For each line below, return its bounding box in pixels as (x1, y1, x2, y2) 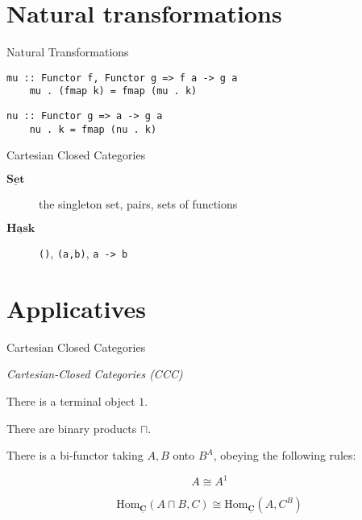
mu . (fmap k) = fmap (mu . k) (29, 85, 198, 97)
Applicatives (6, 291, 146, 324)
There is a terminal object (6, 392, 135, 409)
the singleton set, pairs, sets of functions (39, 196, 238, 213)
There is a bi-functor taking (6, 447, 144, 464)
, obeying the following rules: (213, 447, 356, 464)
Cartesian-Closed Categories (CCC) (6, 365, 183, 382)
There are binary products (6, 419, 137, 436)
